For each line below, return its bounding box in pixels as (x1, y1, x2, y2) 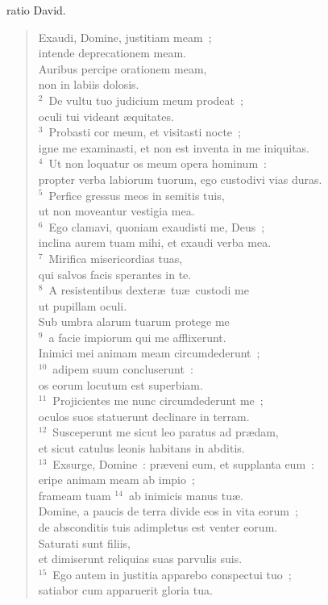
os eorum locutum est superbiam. (38, 376, 203, 393)
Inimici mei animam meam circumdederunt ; (38, 344, 260, 361)
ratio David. (6, 2, 66, 18)
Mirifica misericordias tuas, (48, 249, 183, 266)
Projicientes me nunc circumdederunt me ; (52, 392, 264, 409)
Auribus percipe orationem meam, (38, 60, 207, 77)
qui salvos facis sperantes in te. (38, 265, 192, 282)
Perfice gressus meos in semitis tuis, (48, 186, 225, 203)
